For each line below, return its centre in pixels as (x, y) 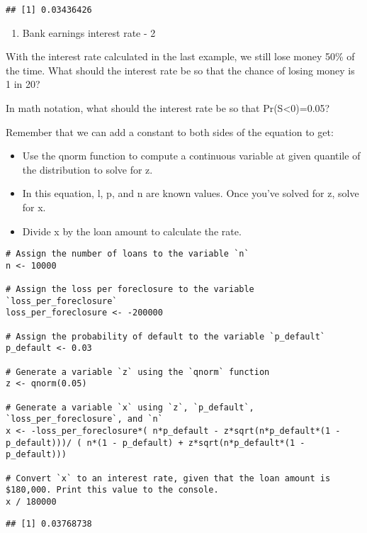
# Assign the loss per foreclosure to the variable (130, 290)
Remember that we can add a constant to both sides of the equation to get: (170, 131)
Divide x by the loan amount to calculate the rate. (132, 231)
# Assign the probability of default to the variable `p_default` (166, 336)
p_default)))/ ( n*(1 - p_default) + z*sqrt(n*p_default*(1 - (156, 443)
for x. (34, 207)
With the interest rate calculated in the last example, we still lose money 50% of (180, 56)
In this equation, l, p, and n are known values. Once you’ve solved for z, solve (191, 193)
